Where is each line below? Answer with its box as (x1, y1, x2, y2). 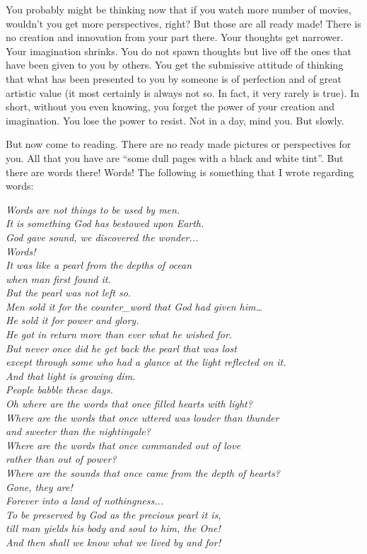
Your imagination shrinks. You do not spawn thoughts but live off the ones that (6, 43, 351, 58)
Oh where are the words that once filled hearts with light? (6, 396, 252, 411)
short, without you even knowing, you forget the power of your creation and (6, 99, 335, 114)
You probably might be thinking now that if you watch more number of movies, (6, 2, 351, 16)
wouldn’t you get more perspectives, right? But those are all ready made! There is (6, 16, 361, 30)
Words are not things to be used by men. (6, 202, 180, 217)
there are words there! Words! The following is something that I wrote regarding (6, 164, 354, 179)
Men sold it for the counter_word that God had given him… (6, 299, 263, 313)
